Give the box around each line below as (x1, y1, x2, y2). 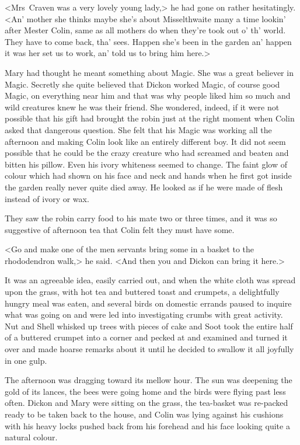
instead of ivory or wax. (5, 192, 89, 204)
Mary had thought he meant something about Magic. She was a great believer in (5, 66, 294, 78)
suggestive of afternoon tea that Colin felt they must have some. (5, 223, 235, 235)
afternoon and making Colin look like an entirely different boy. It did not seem (5, 135, 286, 147)
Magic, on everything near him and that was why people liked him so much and (5, 89, 291, 102)
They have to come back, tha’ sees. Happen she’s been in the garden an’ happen (5, 35, 292, 47)
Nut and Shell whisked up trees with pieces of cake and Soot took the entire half (5, 319, 293, 332)
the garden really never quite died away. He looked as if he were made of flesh (5, 180, 283, 193)
